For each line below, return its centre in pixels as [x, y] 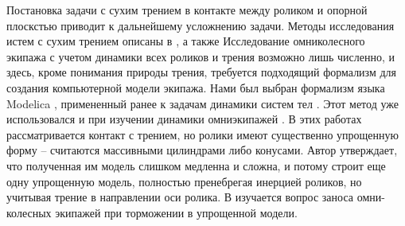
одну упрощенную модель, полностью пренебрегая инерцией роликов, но [184, 181]
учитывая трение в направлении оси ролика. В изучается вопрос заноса [180, 197]
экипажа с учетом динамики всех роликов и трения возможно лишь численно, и [201, 56]
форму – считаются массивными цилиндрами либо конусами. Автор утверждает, [202, 150]
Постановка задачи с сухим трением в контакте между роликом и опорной [187, 10]
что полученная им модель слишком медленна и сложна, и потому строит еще [196, 165]
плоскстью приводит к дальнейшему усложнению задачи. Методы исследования [201, 25]
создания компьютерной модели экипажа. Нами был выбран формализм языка [196, 87]
